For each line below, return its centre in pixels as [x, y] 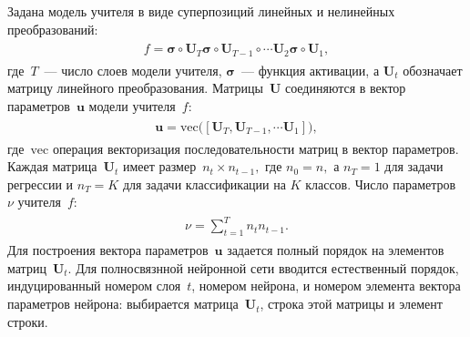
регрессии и [41, 184]
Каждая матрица [52, 166]
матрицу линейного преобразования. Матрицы [135, 88]
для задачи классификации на [204, 184]
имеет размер [159, 166]
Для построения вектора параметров [108, 250]
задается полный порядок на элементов [336, 250]
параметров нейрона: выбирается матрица [123, 304]
